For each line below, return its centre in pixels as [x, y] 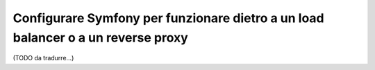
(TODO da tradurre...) [43, 58]
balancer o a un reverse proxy [101, 37]
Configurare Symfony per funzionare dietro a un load [168, 18]
